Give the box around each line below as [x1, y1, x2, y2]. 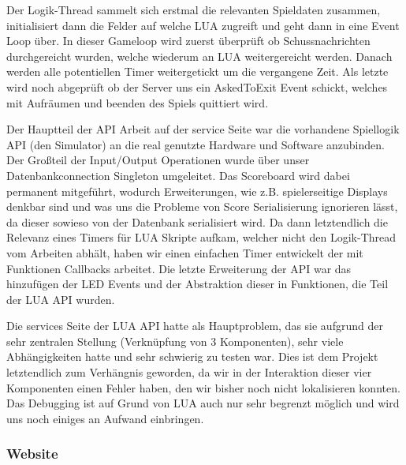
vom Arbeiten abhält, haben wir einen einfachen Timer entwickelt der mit [6, 244, 363, 261]
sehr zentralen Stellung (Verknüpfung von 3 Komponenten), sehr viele [6, 332, 344, 349]
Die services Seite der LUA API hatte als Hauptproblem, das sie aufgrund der [6, 317, 383, 334]
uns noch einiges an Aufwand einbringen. [6, 410, 204, 426]
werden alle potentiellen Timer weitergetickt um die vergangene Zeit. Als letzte [6, 63, 389, 80]
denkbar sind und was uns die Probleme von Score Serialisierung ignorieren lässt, [6, 198, 398, 215]
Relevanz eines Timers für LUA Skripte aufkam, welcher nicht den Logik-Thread [6, 229, 397, 246]
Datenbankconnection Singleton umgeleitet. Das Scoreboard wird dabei [6, 167, 350, 183]
